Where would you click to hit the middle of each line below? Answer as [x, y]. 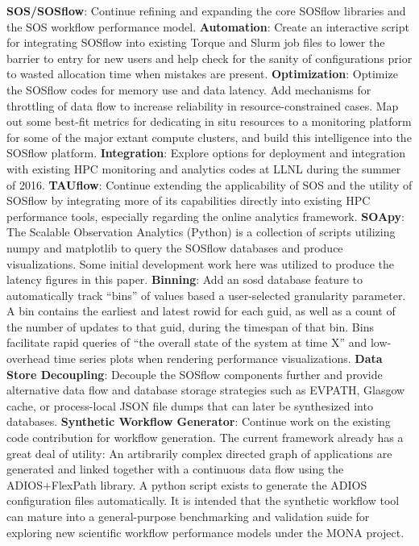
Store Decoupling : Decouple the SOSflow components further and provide [195, 374]
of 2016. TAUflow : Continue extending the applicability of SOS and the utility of [209, 184]
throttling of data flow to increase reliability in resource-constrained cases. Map [203, 105]
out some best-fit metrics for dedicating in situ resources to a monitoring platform [209, 121]
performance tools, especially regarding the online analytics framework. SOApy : [205, 216]
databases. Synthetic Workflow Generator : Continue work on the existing [199, 421]
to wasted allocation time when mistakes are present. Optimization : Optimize [202, 74]
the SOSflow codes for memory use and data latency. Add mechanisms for [189, 89]
